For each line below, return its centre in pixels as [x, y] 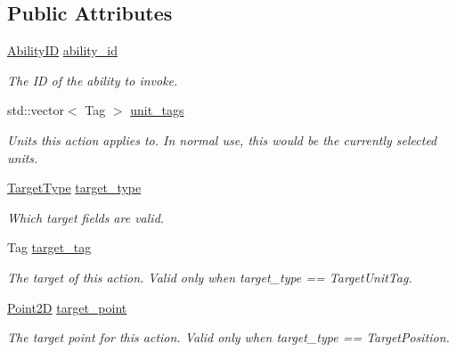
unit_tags [157, 110]
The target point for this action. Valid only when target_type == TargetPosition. [228, 337]
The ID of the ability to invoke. [93, 80]
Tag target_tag [49, 247]
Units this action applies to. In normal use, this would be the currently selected [222, 139]
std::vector [36, 110]
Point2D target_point [67, 307]
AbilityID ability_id [62, 50]
